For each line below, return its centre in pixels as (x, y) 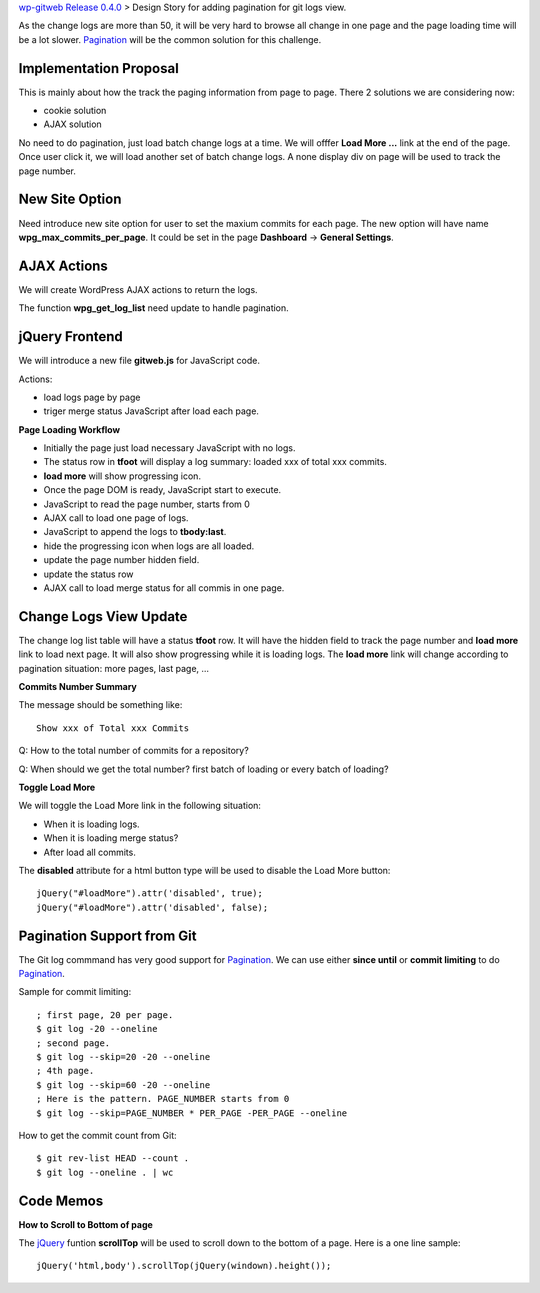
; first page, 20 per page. (105, 1014)
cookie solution (75, 111)
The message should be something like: (100, 705)
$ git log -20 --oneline (97, 1029)
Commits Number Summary (77, 687)
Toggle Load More (57, 787)
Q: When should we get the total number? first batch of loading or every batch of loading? (203, 769)
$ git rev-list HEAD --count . (113, 1158)
